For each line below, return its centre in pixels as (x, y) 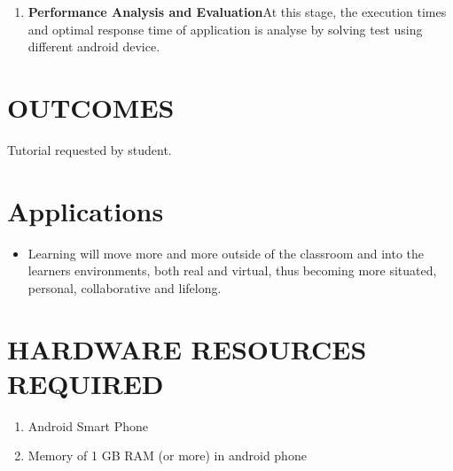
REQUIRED (86, 383)
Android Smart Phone (88, 425)
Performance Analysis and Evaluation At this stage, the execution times (237, 12)
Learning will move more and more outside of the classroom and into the (226, 253)
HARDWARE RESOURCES (187, 348)
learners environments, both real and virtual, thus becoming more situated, (232, 270)
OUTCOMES (91, 107)
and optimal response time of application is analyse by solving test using (225, 29)
